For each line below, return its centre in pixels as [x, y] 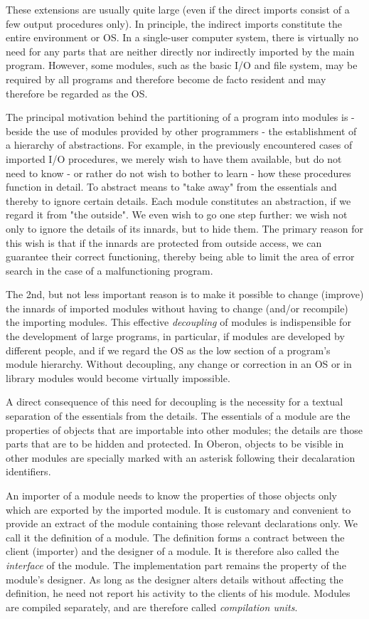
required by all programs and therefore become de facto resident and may [166, 79]
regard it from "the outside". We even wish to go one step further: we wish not [177, 215]
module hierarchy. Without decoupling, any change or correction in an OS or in [179, 364]
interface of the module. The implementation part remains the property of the [176, 565]
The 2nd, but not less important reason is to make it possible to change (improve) [185, 294]
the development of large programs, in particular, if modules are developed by [175, 336]
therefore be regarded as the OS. [77, 93]
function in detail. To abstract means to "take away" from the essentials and [171, 187]
